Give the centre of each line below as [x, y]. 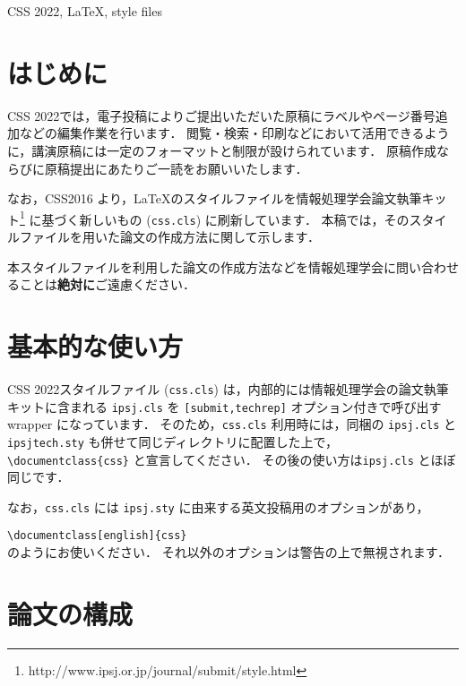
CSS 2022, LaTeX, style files [85, 11]
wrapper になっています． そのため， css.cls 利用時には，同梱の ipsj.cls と [232, 424]
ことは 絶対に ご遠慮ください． [107, 284]
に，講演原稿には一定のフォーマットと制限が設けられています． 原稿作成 [222, 150]
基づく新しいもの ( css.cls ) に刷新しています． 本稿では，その [225, 219]
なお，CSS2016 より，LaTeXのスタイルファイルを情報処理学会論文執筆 [215, 198]
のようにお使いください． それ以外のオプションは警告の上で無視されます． [229, 552]
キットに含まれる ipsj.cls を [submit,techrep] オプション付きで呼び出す [224, 406]
